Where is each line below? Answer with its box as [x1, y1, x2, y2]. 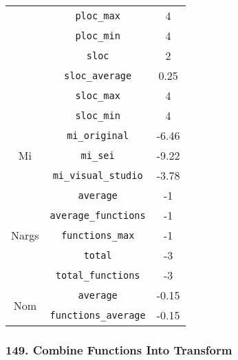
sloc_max [75, 89, 120, 101]
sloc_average [64, 70, 132, 81]
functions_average [50, 309, 146, 321]
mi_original [67, 129, 129, 141]
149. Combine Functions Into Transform [6, 341, 232, 358]
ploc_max [75, 10, 120, 21]
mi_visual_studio [52, 169, 143, 181]
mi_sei [80, 149, 115, 161]
